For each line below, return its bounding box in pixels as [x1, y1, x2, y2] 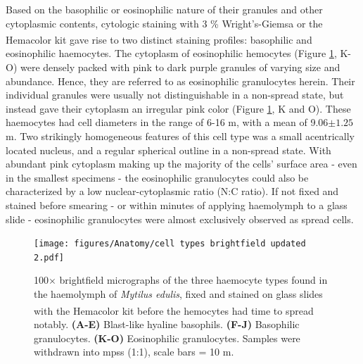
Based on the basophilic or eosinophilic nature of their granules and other [6, 2, 323, 16]
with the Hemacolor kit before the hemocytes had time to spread [34, 303, 314, 318]
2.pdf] [34, 252, 64, 263]
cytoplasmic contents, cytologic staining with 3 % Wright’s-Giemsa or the [6, 15, 323, 30]
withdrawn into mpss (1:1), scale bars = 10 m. [34, 344, 234, 359]
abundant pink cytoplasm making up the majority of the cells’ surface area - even [6, 156, 357, 171]
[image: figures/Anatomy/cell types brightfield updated [34, 239, 306, 249]
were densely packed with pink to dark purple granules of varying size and [20, 60, 340, 75]
